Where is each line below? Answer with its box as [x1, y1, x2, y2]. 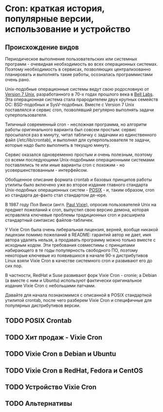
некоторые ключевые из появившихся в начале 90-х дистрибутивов [5, 253, 148, 258]
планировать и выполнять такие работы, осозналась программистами [5, 72, 153, 77]
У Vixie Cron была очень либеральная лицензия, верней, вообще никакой [5, 227, 158, 232]
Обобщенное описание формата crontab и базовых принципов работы [5, 177, 152, 182]
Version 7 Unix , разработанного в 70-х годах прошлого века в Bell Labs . [5, 91, 154, 97]
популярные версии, [5, 13, 94, 24]
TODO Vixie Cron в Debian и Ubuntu [5, 350, 116, 358]
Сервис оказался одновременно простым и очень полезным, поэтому [5, 152, 152, 157]
